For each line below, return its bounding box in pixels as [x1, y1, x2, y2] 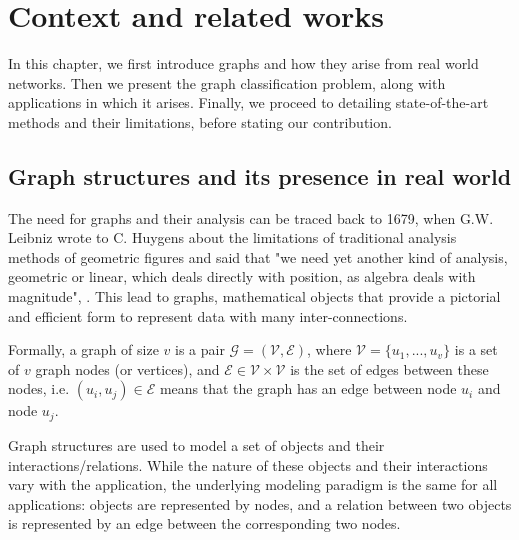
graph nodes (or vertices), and [35, 358, 220, 379]
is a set [454, 339, 498, 360]
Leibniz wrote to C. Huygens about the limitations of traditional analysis [8, 227, 457, 248]
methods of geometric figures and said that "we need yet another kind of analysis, [8, 246, 508, 267]
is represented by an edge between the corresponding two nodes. [8, 513, 401, 534]
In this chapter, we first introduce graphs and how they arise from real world [8, 53, 479, 74]
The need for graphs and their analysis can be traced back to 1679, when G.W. [8, 207, 494, 228]
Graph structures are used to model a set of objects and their [8, 434, 385, 455]
